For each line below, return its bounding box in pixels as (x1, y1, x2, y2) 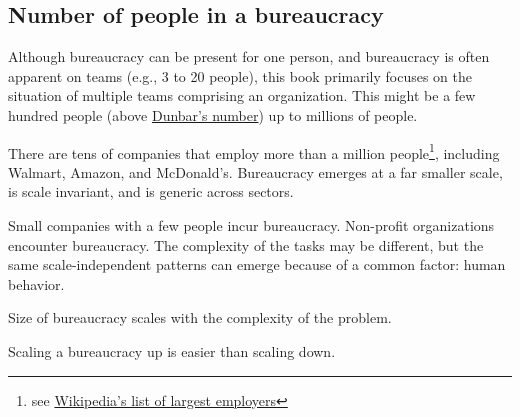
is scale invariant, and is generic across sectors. (8, 181, 294, 202)
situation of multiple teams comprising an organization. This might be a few (8, 85, 476, 106)
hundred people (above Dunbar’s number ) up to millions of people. (8, 104, 418, 125)
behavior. (8, 273, 65, 294)
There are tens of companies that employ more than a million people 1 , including (8, 139, 500, 163)
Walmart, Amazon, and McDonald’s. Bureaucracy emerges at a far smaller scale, (8, 161, 503, 182)
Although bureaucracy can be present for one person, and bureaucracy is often (8, 46, 490, 67)
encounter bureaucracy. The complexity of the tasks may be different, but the (8, 234, 484, 255)
